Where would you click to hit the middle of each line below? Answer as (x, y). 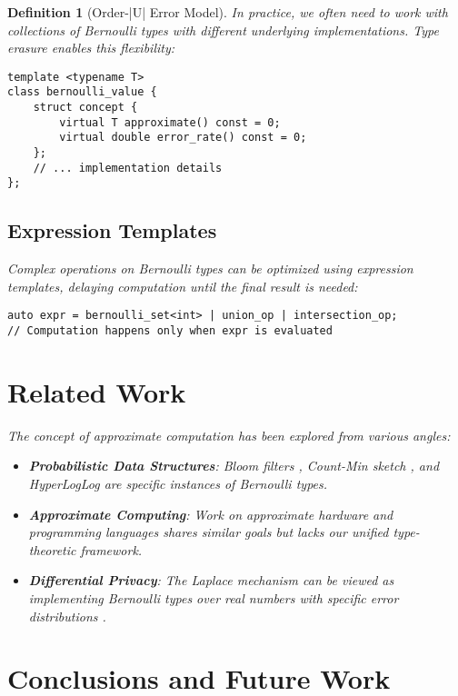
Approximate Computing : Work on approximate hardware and (211, 514)
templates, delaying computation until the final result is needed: (183, 286)
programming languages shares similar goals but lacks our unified (209, 532)
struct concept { (85, 108)
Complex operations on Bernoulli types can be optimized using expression (210, 268)
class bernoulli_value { (82, 92)
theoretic (52, 549)
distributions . (67, 616)
